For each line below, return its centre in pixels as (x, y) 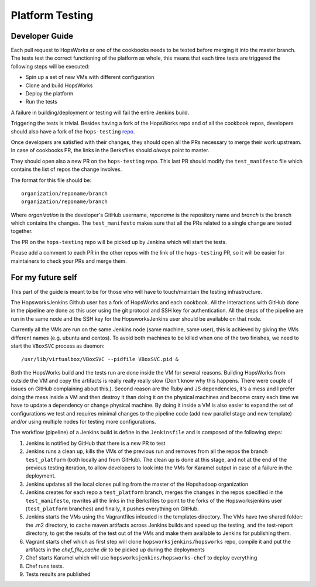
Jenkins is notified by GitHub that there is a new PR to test (96, 443)
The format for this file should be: (51, 180)
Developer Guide (42, 36)
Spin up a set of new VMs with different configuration (90, 77)
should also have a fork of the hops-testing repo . (73, 131)
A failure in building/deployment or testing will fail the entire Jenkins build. (100, 112)
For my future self (44, 278)
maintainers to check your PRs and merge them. (69, 261)
